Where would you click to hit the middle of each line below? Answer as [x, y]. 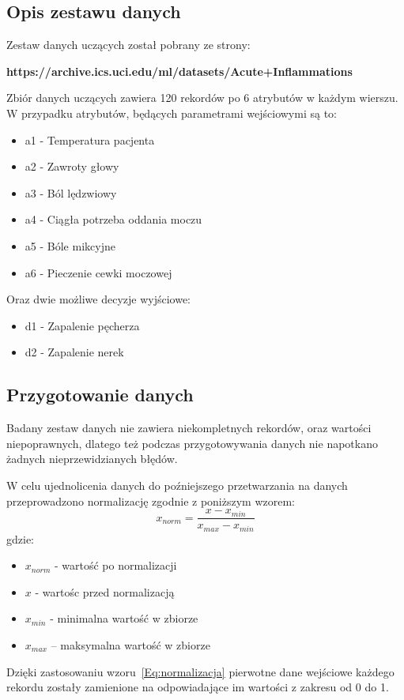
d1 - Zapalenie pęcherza [82, 325]
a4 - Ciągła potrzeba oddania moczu [113, 219]
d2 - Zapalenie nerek [74, 352]
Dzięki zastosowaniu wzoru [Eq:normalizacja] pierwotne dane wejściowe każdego [200, 671]
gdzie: [20, 538]
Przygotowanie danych [100, 395]
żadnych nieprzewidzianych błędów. [92, 459]
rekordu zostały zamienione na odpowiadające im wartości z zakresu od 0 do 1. [198, 687]
